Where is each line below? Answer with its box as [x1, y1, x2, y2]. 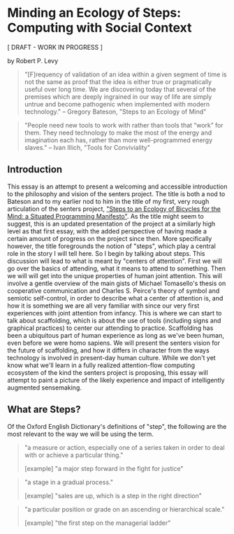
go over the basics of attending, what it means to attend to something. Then [7, 264, 226, 273]
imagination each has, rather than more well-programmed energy [24, 135, 213, 144]
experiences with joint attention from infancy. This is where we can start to [7, 308, 222, 317]
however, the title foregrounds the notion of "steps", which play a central [7, 242, 217, 250]
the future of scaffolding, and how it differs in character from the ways [7, 345, 210, 355]
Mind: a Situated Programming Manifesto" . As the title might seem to [7, 212, 204, 220]
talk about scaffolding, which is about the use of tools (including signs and [7, 316, 221, 324]
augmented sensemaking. [7, 383, 82, 392]
